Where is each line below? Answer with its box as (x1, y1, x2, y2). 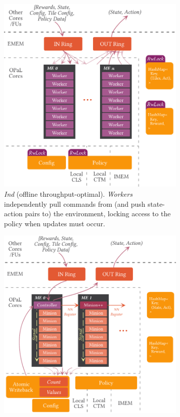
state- (147, 198, 165, 209)
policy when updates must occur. (4, 218, 105, 228)
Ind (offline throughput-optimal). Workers (4, 189, 132, 199)
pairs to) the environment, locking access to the (24, 208, 171, 219)
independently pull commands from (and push (4, 198, 145, 209)
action (4, 208, 23, 219)
